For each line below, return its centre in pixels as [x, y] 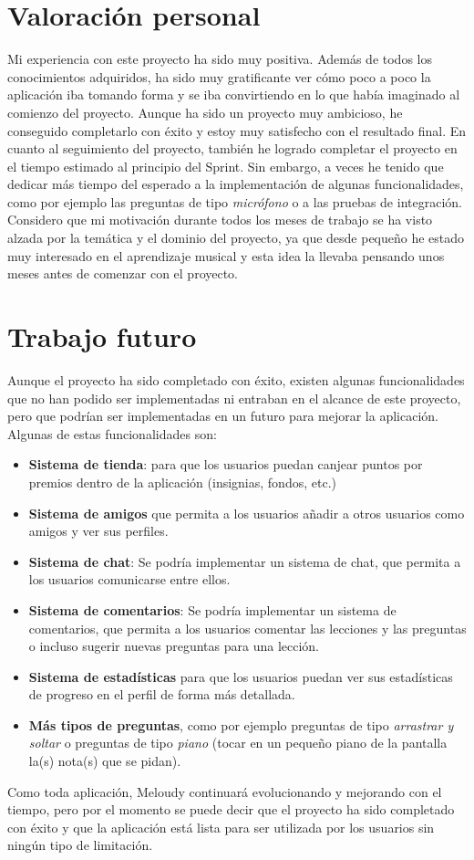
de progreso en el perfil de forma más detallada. [162, 694]
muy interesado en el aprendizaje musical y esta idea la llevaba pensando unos [226, 255]
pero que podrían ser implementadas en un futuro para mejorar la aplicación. [223, 416]
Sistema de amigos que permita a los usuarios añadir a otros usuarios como [247, 513]
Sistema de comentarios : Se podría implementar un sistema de [212, 609]
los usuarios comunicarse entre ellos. [129, 579]
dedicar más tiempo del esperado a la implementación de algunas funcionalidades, [236, 184]
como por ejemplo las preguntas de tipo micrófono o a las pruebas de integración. [235, 201]
